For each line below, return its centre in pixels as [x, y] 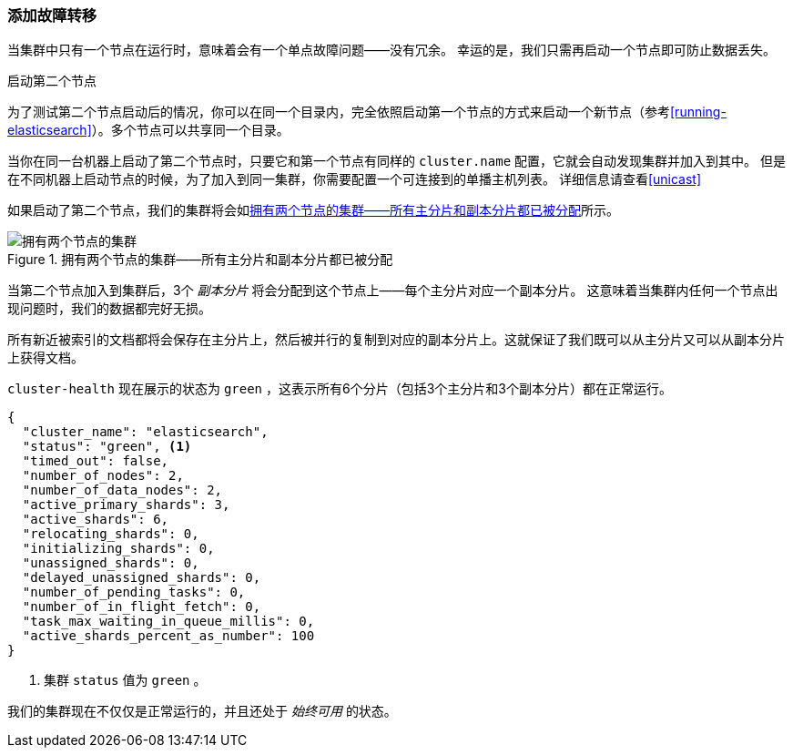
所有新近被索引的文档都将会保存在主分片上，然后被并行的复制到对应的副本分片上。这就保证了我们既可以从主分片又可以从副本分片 [396, 340]
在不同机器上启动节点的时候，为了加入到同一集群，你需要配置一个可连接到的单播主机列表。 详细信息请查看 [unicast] [355, 179]
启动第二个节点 [52, 81]
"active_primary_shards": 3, [126, 505]
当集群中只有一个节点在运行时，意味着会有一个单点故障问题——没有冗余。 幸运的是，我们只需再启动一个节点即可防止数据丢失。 [391, 50]
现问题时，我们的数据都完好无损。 [109, 309]
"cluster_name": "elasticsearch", [145, 432]
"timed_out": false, [96, 461]
